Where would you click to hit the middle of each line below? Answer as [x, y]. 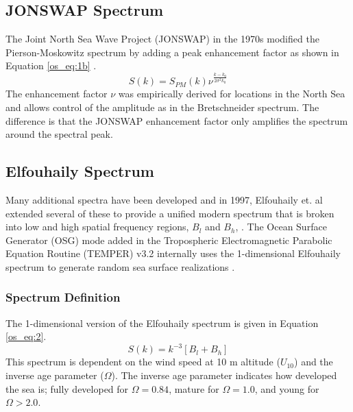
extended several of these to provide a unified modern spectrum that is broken [170, 213]
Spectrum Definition [63, 297]
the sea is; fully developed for [67, 388]
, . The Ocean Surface [281, 227]
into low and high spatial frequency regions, [97, 227]
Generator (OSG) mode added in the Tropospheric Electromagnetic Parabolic [169, 240]
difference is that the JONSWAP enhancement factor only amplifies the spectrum [177, 120]
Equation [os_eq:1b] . [51, 65]
